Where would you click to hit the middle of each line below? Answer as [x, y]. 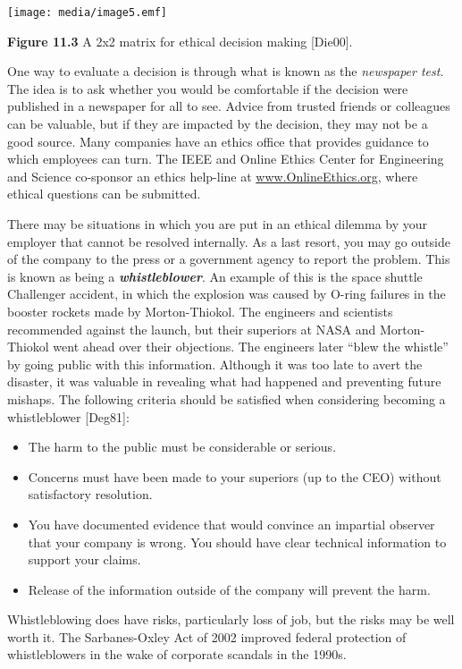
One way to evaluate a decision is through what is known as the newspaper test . [226, 71]
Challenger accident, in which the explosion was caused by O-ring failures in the [227, 294]
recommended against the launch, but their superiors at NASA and [192, 329]
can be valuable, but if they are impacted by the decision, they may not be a [218, 124]
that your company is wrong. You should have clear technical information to [237, 542]
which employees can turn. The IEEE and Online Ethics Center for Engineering [226, 159]
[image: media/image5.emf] [87, 13]
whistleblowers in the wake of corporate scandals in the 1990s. [177, 654]
